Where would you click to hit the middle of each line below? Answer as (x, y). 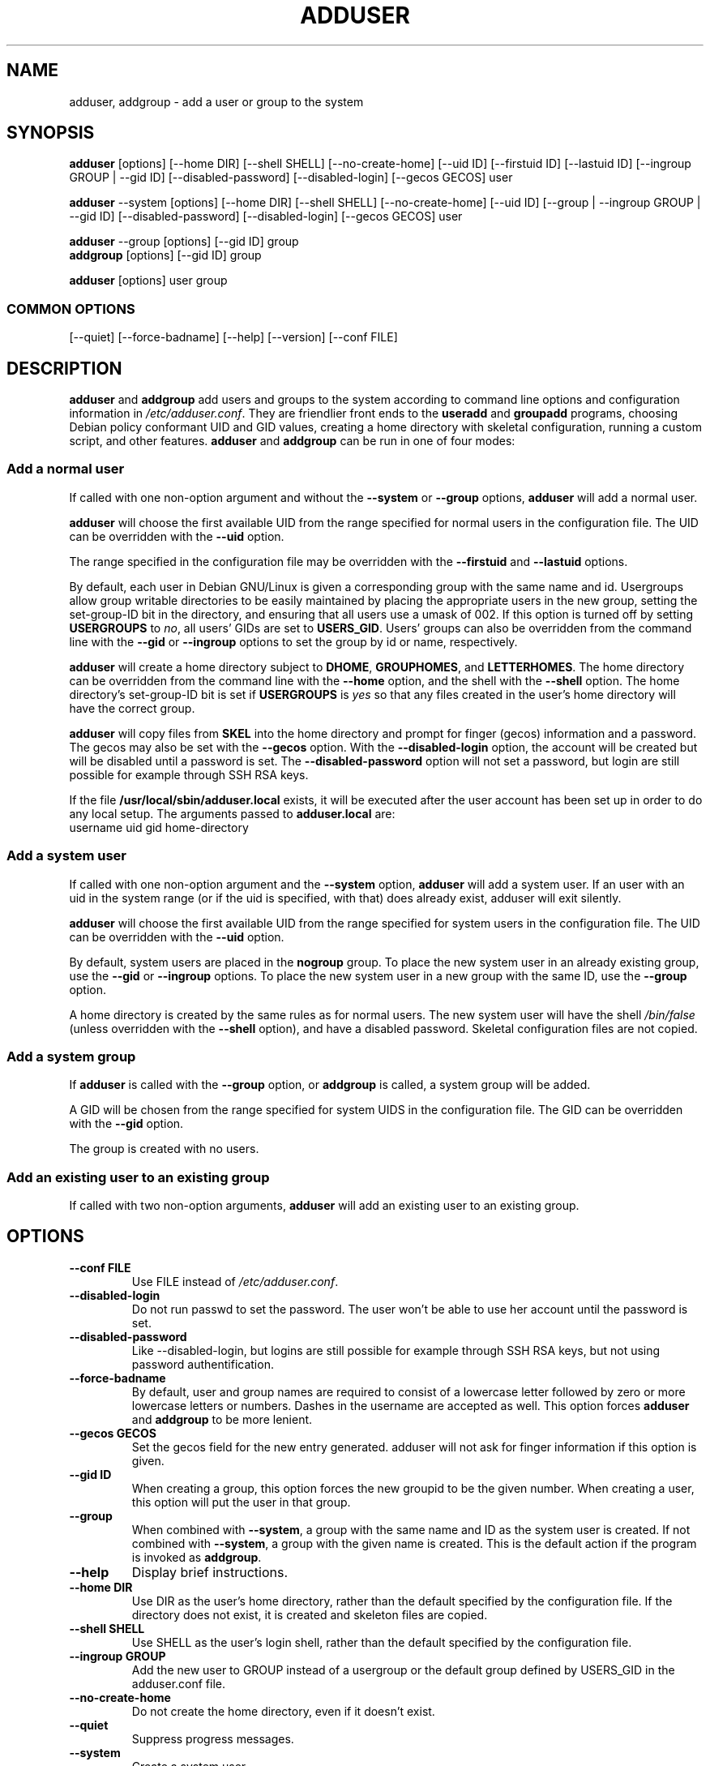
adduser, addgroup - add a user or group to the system (216, 101)
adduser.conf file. (179, 1683)
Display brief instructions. (210, 1572)
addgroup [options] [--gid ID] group (165, 255)
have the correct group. (132, 708)
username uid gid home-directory (159, 827)
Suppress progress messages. (213, 1738)
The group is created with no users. (164, 1149)
